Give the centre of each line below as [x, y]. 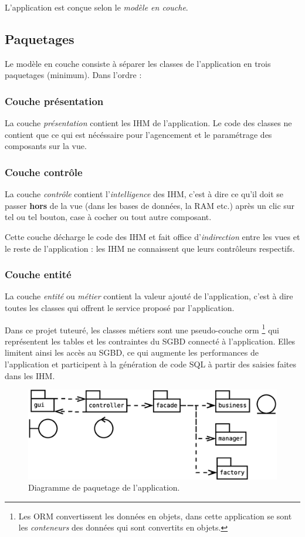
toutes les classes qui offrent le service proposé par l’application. [120, 307]
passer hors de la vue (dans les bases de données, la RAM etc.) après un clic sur [150, 205]
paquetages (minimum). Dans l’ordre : [73, 75]
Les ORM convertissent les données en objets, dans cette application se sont [155, 516]
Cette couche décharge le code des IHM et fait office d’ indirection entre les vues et [152, 236]
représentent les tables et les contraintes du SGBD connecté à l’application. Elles [150, 341]
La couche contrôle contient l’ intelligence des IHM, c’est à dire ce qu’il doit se [144, 194]
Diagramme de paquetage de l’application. [104, 487]
